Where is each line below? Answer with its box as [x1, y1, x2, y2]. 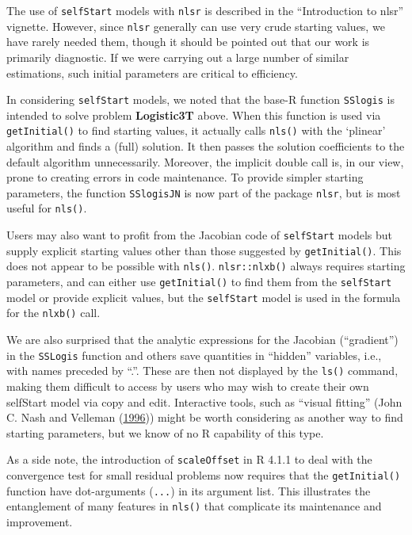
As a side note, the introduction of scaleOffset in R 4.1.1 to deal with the [6, 451, 372, 468]
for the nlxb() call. [6, 304, 101, 321]
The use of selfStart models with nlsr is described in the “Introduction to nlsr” [6, 2, 404, 18]
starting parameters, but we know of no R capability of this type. [6, 424, 324, 441]
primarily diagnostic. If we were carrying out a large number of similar [6, 48, 349, 65]
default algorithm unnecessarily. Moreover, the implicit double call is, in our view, [6, 153, 404, 170]
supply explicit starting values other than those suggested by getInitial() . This [6, 242, 402, 258]
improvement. [6, 513, 73, 529]
